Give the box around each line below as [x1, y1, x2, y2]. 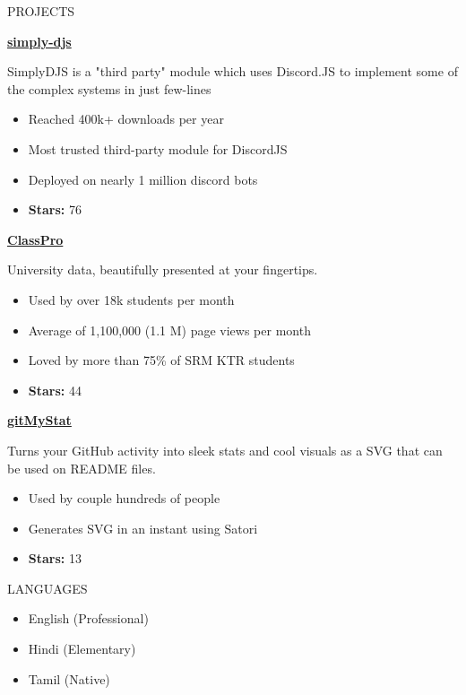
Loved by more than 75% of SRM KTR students [28, 351, 295, 369]
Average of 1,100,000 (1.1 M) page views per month [28, 320, 311, 339]
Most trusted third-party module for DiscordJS [28, 139, 288, 158]
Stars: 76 [28, 200, 82, 219]
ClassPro [7, 230, 64, 248]
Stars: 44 [28, 380, 82, 399]
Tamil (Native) [28, 669, 110, 688]
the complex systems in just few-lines [7, 79, 211, 98]
